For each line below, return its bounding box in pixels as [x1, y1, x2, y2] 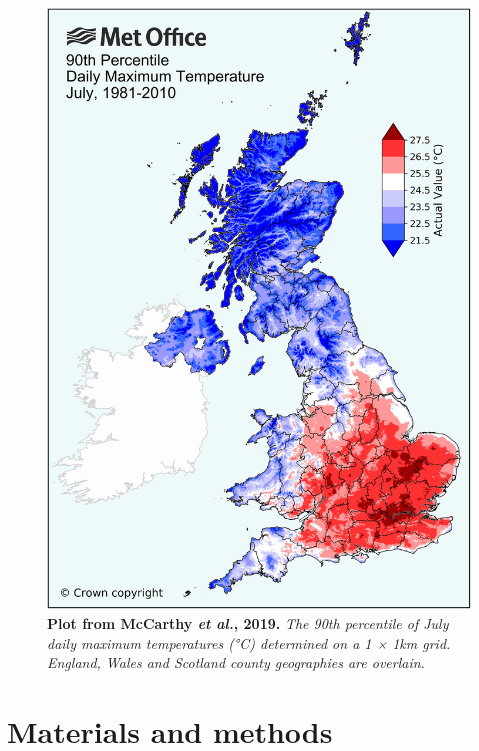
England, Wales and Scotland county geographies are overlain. [47, 652, 425, 673]
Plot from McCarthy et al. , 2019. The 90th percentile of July [47, 612, 449, 633]
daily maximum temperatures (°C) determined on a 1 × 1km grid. [47, 632, 451, 653]
